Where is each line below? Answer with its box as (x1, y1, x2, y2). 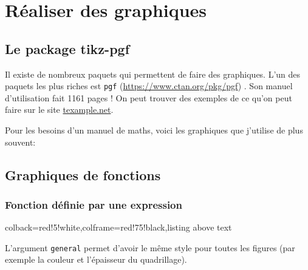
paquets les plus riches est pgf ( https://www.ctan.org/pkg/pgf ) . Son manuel (5, 79, 293, 92)
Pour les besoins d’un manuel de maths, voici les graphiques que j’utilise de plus (5, 124, 303, 137)
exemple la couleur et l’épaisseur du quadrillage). (5, 253, 187, 266)
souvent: (5, 135, 36, 148)
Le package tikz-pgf (5, 39, 130, 58)
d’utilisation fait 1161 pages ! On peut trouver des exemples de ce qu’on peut (5, 91, 292, 104)
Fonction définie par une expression (5, 197, 182, 212)
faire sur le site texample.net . (5, 103, 114, 116)
